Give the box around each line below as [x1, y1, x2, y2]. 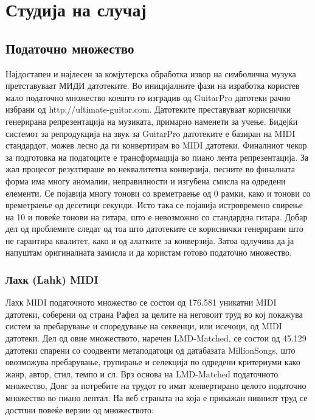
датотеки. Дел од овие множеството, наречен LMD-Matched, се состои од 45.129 [5, 332, 306, 345]
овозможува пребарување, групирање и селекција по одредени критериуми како [5, 355, 300, 368]
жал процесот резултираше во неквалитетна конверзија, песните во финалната [5, 163, 296, 175]
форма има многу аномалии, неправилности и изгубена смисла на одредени [5, 174, 286, 187]
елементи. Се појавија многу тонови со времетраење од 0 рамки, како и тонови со [5, 186, 311, 199]
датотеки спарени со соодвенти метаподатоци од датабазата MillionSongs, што [5, 343, 296, 356]
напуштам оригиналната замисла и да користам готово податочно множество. [5, 246, 292, 259]
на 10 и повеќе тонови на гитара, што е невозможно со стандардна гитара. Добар [5, 210, 308, 223]
